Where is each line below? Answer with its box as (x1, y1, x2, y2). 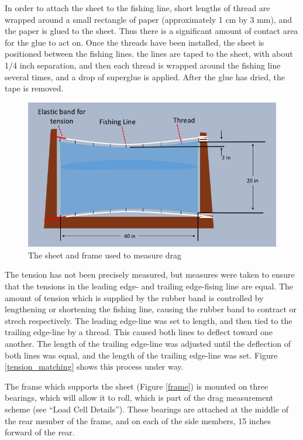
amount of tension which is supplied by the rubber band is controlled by (5, 291, 264, 303)
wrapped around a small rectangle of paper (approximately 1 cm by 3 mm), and (5, 13, 292, 25)
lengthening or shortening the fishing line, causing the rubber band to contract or (5, 303, 297, 315)
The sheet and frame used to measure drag (28, 248, 182, 261)
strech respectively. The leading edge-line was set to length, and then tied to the (5, 314, 292, 326)
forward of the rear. (5, 426, 75, 438)
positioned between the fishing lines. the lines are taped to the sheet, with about (5, 47, 293, 60)
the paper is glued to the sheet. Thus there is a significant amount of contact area (5, 25, 298, 37)
